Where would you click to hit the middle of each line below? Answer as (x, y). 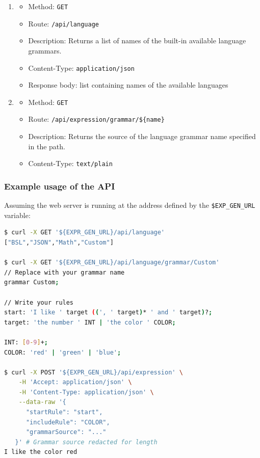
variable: (17, 215)
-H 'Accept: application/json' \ (75, 382)
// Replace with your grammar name (64, 272)
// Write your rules (39, 302)
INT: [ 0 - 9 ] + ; (26, 342)
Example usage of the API (60, 186)
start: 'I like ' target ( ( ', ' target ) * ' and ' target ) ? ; (108, 313)
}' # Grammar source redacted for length (86, 442)
